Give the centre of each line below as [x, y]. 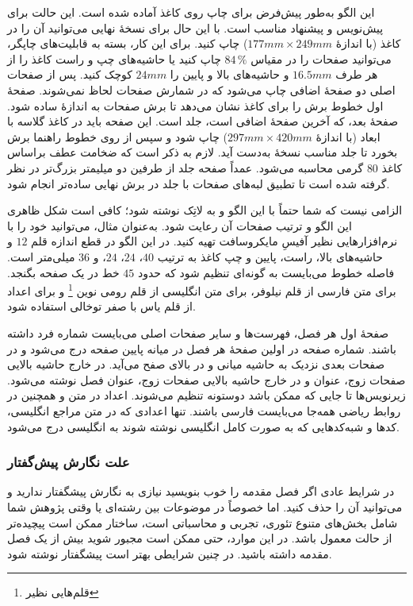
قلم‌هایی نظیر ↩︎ [62, 592]
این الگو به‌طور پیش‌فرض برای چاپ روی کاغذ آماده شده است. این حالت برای [191, 12]
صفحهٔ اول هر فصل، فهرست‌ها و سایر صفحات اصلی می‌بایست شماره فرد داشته [198, 332]
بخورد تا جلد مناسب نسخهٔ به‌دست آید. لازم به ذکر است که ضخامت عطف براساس [203, 152]
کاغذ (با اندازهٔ [368, 43]
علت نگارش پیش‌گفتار [69, 462]
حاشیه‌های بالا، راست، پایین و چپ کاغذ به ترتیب [270, 256]
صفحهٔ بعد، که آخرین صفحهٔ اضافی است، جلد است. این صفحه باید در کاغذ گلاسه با [203, 121]
